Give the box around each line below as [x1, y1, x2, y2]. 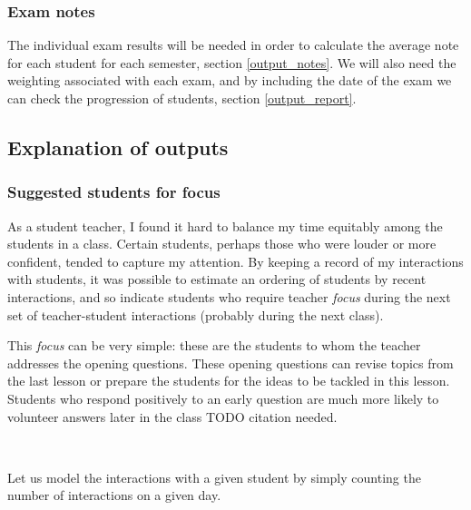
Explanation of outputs [7, 132, 229, 161]
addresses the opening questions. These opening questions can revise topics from [7, 353, 454, 372]
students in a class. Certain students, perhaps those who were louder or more [7, 234, 437, 253]
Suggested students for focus [7, 181, 221, 203]
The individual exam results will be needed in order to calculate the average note [7, 35, 459, 54]
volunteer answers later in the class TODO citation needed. [7, 407, 338, 426]
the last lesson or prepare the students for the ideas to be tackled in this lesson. [7, 371, 450, 390]
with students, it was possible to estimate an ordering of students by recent [7, 270, 427, 289]
